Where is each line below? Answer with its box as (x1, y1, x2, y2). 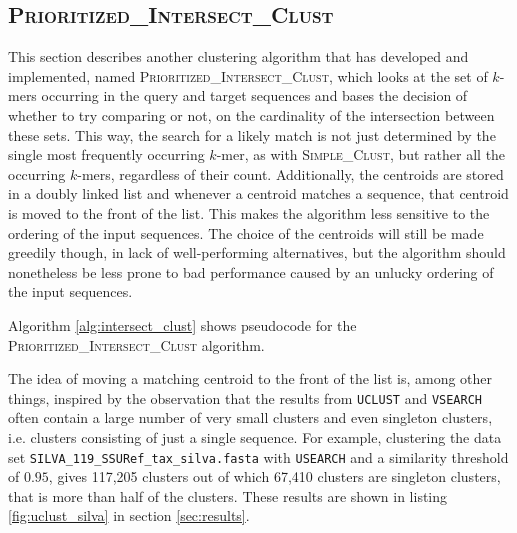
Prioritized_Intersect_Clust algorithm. (8, 334, 265, 355)
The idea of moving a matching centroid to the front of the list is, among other (8, 368, 493, 389)
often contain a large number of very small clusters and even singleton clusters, (8, 407, 493, 428)
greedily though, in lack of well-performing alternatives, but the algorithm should (8, 242, 506, 263)
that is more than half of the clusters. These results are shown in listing (8, 485, 448, 506)
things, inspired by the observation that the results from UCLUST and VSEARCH (8, 387, 482, 408)
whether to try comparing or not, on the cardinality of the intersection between (8, 104, 495, 125)
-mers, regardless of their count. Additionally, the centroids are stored (77, 163, 504, 184)
